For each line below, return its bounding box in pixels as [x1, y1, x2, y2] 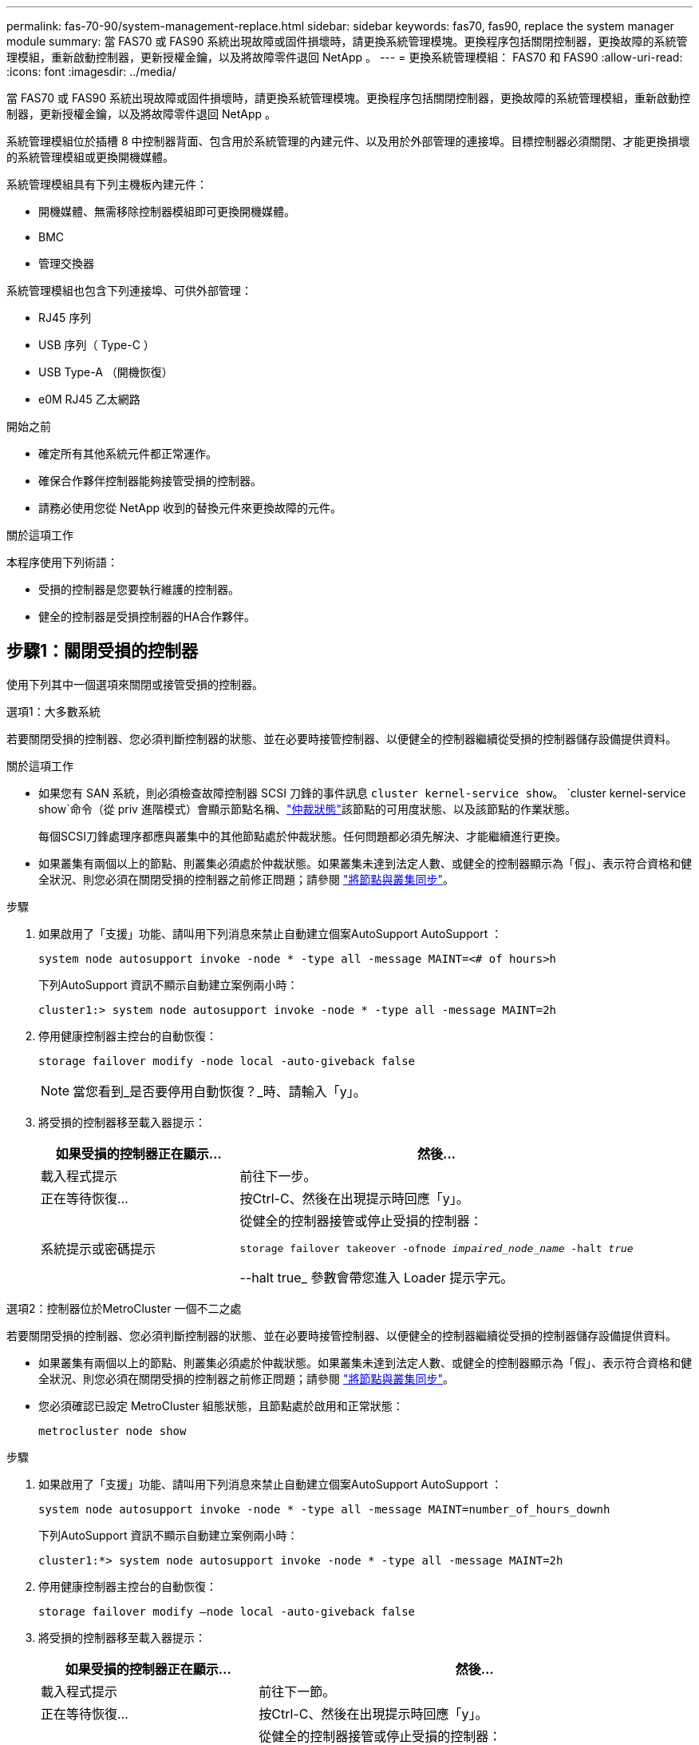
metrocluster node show [38, 1424, 187, 1437]
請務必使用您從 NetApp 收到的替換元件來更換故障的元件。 [38, 501, 342, 515]
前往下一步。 [239, 1167, 317, 1184]
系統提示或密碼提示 [41, 1241, 156, 1258]
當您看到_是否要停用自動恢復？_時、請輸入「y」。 [73, 1083, 366, 1099]
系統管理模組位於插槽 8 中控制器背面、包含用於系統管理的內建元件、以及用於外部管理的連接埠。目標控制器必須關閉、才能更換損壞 [6, 134, 690, 148]
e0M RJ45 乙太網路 [38, 392, 140, 406]
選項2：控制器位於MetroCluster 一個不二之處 [6, 1301, 242, 1315]
